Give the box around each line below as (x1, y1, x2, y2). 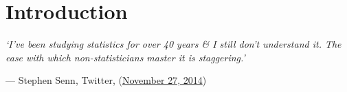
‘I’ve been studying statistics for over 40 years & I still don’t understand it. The (5, 37, 342, 51)
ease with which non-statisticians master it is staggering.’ (5, 50, 245, 64)
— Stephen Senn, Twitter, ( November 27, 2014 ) (5, 73, 207, 87)
